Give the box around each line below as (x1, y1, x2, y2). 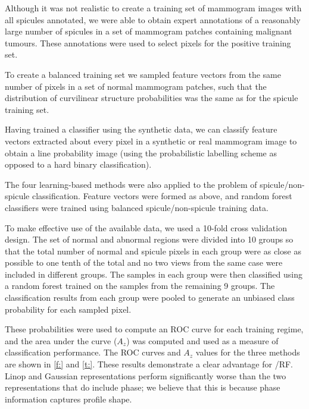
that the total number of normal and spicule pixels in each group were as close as (5, 244, 301, 257)
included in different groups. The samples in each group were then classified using (5, 268, 302, 280)
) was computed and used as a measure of (126, 334, 279, 347)
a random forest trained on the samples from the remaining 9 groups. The (5, 279, 275, 292)
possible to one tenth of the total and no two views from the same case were (5, 256, 283, 269)
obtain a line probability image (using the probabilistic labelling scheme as (5, 146, 277, 159)
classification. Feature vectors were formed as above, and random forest (32, 190, 292, 202)
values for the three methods (195, 346, 300, 358)
